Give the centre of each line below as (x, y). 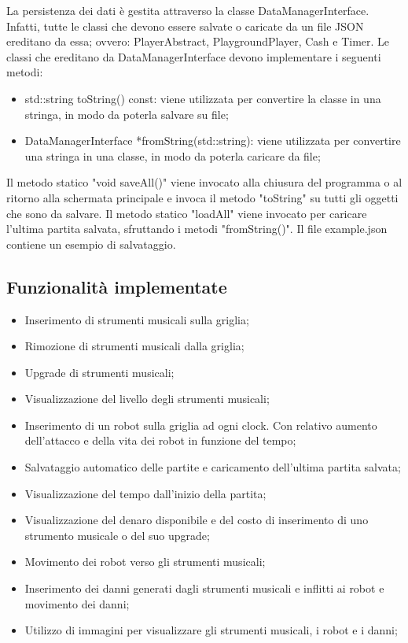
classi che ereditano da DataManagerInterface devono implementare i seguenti (194, 56)
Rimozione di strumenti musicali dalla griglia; (134, 346)
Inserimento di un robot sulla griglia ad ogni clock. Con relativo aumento (201, 425)
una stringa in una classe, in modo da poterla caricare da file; (173, 155)
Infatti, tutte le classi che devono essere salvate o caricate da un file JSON (185, 26)
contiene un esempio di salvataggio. (91, 244)
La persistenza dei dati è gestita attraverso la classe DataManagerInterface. (188, 10)
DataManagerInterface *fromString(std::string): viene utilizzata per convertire (213, 140)
